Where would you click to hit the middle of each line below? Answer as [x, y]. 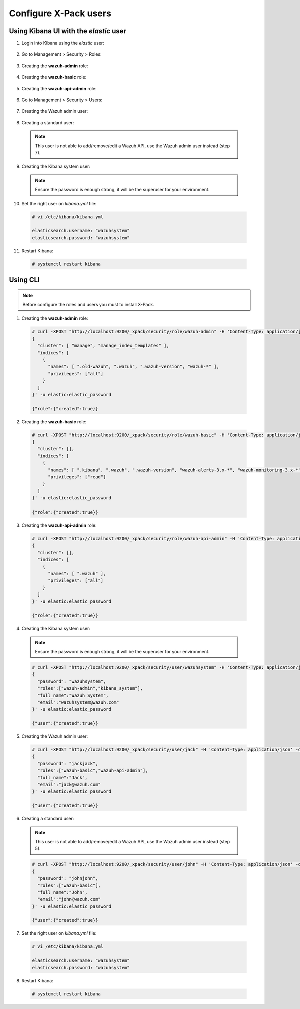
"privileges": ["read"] [77, 477]
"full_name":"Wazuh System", [73, 695]
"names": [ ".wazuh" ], [77, 573]
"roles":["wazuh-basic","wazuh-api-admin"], [93, 771]
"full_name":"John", [63, 892]
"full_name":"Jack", [63, 778]
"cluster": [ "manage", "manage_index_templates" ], [103, 346]
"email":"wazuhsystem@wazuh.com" [78, 702]
